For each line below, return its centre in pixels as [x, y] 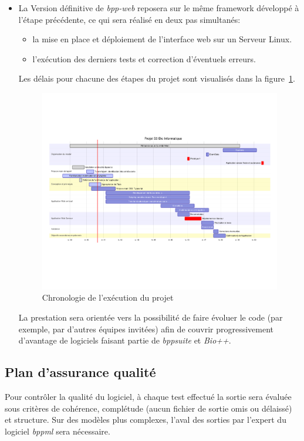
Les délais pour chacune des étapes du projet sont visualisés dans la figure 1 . [157, 78]
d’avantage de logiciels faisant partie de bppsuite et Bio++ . [125, 340]
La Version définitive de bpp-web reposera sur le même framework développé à [159, 8]
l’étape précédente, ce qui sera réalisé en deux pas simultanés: [129, 19]
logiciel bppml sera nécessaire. [58, 431]
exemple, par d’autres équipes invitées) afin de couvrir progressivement [146, 329]
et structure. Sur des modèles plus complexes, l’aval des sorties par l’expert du [146, 420]
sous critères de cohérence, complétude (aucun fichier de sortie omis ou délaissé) [148, 408]
